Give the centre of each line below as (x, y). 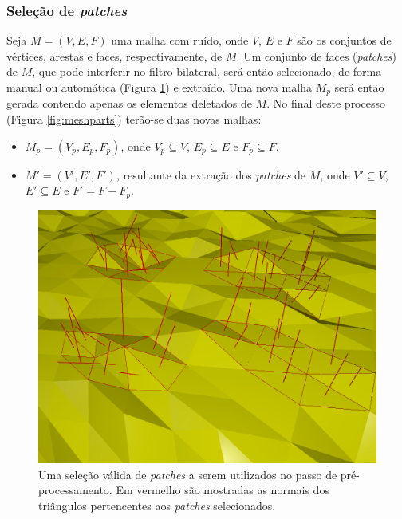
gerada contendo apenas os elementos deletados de (129, 103)
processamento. (75, 490)
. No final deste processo (326, 103)
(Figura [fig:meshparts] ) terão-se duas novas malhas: (134, 119)
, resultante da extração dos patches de (211, 174)
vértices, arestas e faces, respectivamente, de (114, 55)
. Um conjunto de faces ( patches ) (316, 55)
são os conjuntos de (344, 40)
